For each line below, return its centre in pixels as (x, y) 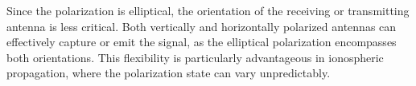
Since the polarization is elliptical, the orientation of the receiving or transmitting (208, 10)
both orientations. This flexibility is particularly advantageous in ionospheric (195, 57)
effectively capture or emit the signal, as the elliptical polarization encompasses (202, 42)
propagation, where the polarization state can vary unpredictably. (169, 73)
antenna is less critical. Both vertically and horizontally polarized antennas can (202, 26)
